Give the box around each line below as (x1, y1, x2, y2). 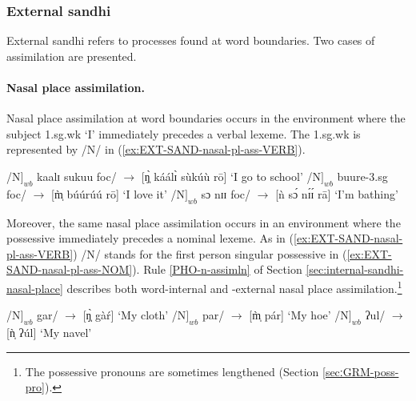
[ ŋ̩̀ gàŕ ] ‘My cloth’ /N (82, 307, 186, 323)
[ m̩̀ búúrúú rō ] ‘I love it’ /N (50, 185, 185, 202)
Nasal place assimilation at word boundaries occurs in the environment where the (6, 110, 406, 126)
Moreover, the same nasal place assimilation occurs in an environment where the (6, 214, 401, 231)
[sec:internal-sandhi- (306, 261, 404, 278)
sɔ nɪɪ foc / (201, 185, 251, 202)
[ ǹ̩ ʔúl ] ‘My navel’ (6, 324, 92, 340)
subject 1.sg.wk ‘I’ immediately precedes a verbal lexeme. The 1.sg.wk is (6, 125, 361, 142)
